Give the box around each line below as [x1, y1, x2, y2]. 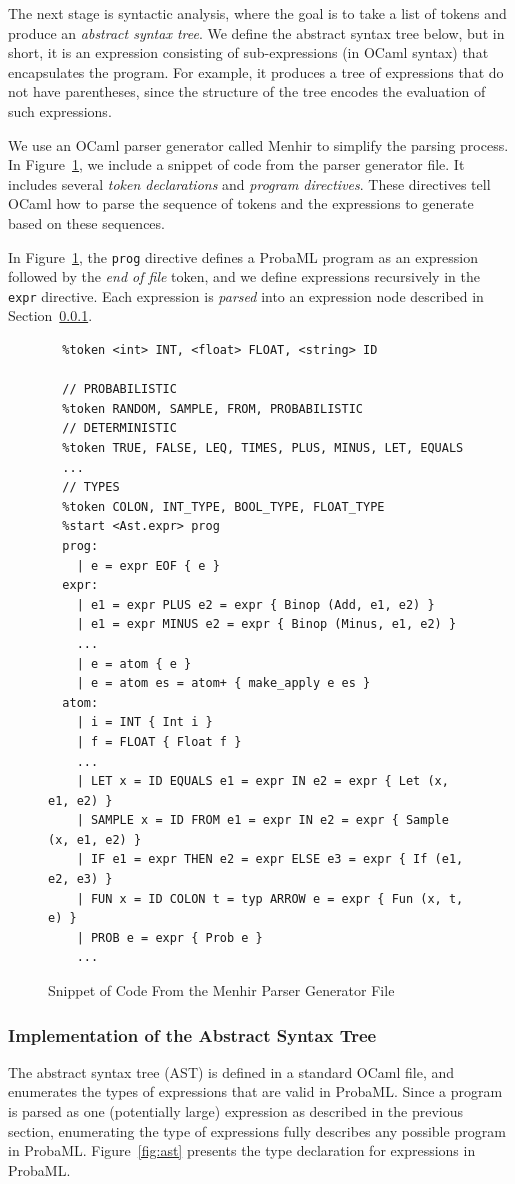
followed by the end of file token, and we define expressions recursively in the [8, 266, 480, 287]
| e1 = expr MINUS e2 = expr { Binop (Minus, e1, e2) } [76, 617, 457, 632]
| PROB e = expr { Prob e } [76, 930, 263, 945]
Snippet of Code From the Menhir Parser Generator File [48, 980, 395, 1001]
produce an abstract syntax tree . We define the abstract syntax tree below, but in [8, 22, 505, 43]
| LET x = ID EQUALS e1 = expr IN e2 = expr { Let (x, [76, 774, 449, 789]
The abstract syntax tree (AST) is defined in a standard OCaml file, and [8, 1061, 455, 1082]
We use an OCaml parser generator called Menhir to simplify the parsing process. [8, 134, 509, 155]
